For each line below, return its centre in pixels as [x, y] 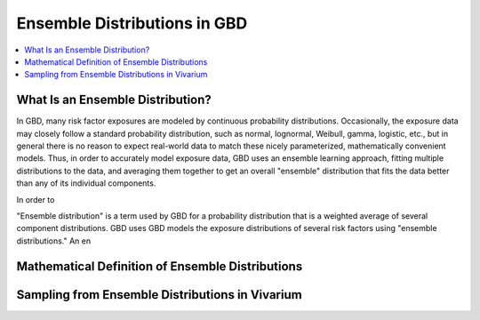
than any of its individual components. [86, 183]
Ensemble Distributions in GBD [132, 23]
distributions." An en [54, 241]
